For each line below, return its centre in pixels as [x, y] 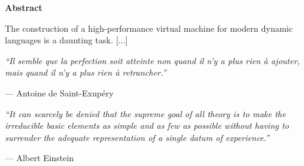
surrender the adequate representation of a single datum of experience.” [137, 137]
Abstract [24, 7]
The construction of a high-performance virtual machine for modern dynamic [149, 28]
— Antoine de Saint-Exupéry [59, 92]
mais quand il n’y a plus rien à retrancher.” [86, 72]
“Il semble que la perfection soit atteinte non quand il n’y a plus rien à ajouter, [153, 60]
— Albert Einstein [40, 158]
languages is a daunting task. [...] [66, 40]
